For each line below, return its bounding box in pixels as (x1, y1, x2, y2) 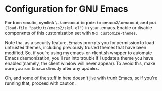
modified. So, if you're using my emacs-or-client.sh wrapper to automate (5, 50, 152, 56)
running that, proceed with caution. (5, 80, 76, 86)
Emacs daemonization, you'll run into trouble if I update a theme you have (5, 55, 153, 61)
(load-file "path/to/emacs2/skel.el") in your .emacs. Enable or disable (5, 24, 152, 30)
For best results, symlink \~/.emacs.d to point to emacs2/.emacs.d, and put (5, 20, 156, 25)
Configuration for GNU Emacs (5, 3, 128, 15)
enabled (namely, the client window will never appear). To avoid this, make (5, 60, 156, 66)
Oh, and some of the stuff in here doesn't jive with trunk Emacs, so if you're (5, 75, 158, 81)
